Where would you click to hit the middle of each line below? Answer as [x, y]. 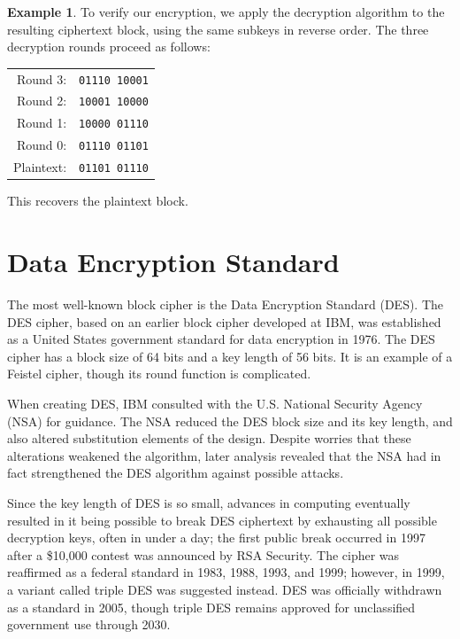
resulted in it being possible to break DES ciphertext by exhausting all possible [222, 520]
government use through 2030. [89, 624]
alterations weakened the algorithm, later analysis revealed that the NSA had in [224, 455]
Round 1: [42, 123]
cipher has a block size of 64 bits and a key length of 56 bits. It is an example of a [230, 356]
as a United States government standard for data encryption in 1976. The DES [221, 339]
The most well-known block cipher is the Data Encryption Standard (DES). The [226, 304]
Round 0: [42, 145]
